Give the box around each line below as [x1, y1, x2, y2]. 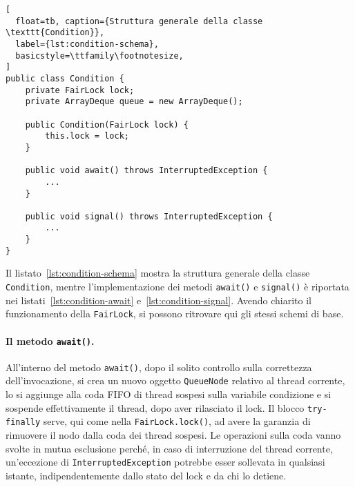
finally [6, 417, 41, 428]
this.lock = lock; [45, 131, 129, 141]
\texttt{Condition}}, [6, 28, 105, 38]
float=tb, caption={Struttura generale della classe [15, 16, 263, 26]
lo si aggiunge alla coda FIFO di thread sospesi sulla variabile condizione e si [6, 387, 332, 401]
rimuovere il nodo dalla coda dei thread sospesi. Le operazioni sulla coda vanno [6, 428, 341, 442]
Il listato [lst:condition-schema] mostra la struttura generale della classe [6, 266, 310, 280]
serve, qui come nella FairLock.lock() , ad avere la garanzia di [43, 414, 311, 428]
